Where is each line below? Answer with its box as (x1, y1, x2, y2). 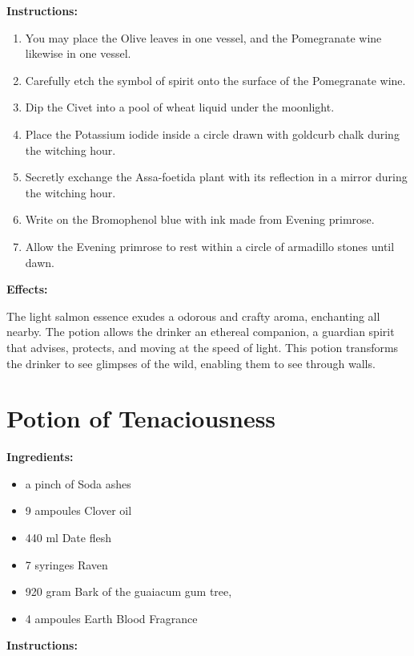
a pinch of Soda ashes (25, 475, 131, 492)
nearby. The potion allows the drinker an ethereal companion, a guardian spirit (6, 323, 395, 340)
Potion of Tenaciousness (6, 402, 276, 435)
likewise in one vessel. (25, 45, 131, 62)
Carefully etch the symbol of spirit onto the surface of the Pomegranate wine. (25, 71, 406, 88)
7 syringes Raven (25, 556, 108, 573)
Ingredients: (6, 448, 74, 465)
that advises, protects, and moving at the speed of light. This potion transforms (6, 338, 399, 355)
